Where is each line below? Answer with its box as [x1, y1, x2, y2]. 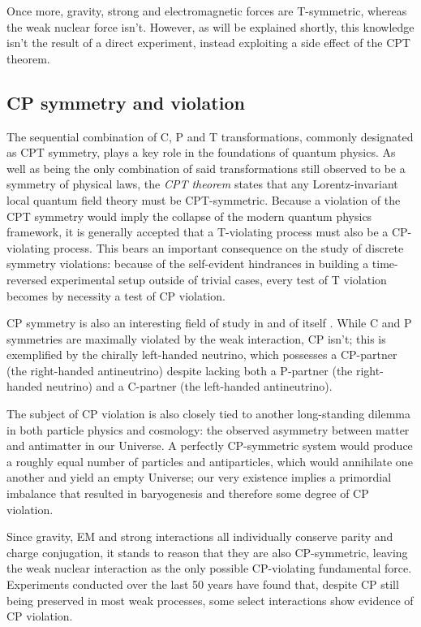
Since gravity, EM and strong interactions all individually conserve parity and [6, 528, 393, 545]
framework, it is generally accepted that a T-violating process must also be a [6, 223, 389, 240]
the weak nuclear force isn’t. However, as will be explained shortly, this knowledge [6, 18, 415, 35]
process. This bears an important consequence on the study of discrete [53, 239, 404, 256]
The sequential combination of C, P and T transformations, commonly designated [6, 128, 414, 145]
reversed [6, 270, 47, 288]
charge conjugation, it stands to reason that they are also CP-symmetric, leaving [6, 543, 408, 560]
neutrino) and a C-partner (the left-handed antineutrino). [46, 378, 333, 395]
